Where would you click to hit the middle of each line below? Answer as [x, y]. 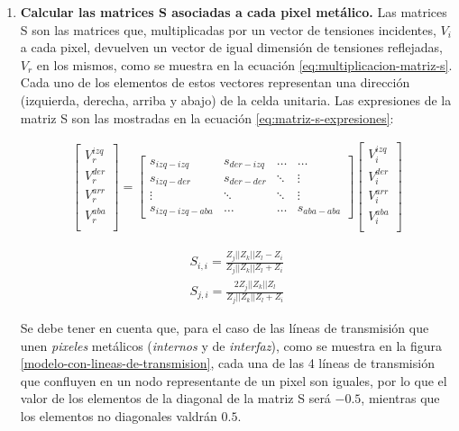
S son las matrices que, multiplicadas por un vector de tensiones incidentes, [228, 29]
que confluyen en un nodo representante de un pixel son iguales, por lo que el [234, 380]
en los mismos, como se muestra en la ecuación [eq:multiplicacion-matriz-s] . [244, 64]
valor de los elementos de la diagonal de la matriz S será [175, 398]
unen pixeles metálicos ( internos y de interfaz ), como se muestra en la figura [231, 345]
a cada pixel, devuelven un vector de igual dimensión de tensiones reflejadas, [232, 47]
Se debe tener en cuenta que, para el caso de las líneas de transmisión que [225, 327]
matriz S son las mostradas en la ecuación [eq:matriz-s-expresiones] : [207, 117]
